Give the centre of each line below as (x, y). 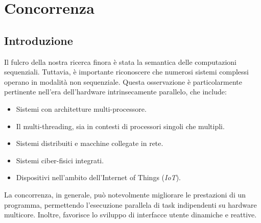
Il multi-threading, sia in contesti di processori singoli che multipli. (120, 126)
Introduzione (39, 40)
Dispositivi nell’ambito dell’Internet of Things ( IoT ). (98, 177)
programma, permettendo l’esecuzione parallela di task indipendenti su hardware (130, 204)
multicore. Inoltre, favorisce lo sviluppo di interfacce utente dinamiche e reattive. (130, 215)
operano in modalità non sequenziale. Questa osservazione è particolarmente (123, 81)
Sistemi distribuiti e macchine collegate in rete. (90, 143)
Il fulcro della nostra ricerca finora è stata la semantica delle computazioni (121, 61)
